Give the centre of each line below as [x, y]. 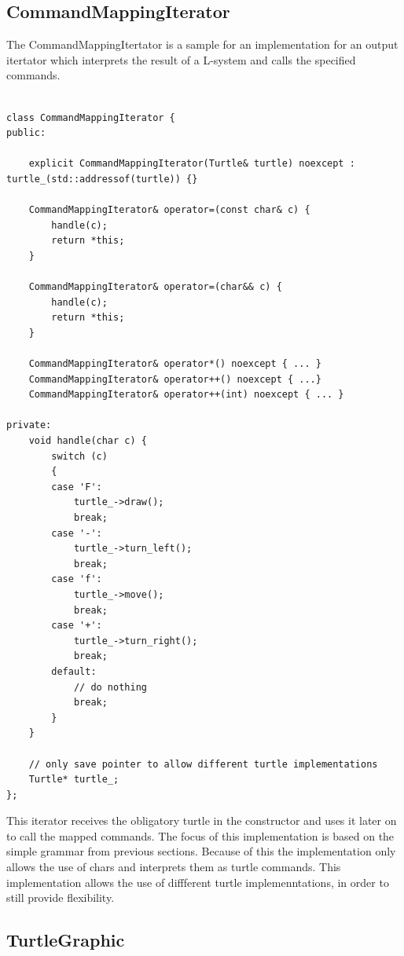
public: [26, 133]
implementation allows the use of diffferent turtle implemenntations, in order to [198, 882]
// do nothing [110, 687]
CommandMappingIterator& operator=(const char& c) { [169, 210]
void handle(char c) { [88, 441]
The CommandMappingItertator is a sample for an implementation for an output [202, 44]
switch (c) [79, 456]
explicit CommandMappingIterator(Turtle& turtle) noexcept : [192, 164]
